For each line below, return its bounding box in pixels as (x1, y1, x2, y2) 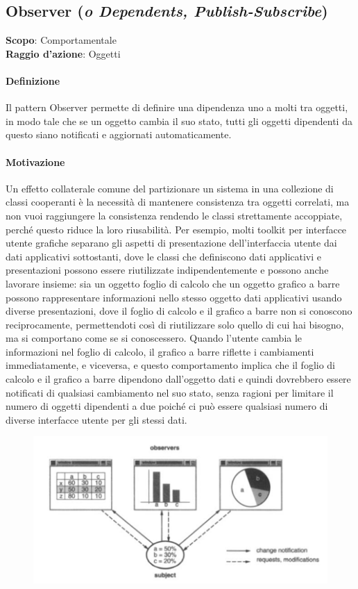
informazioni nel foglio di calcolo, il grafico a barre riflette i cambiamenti (6, 344, 314, 358)
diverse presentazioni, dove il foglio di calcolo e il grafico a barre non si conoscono (6, 304, 352, 318)
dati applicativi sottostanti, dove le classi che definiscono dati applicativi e (6, 249, 321, 263)
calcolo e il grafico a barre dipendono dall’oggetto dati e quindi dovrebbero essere (6, 372, 351, 386)
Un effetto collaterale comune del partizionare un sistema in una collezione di (6, 181, 334, 195)
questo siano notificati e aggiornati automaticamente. (6, 127, 232, 142)
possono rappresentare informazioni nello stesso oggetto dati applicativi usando (6, 290, 342, 304)
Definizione (6, 73, 60, 88)
